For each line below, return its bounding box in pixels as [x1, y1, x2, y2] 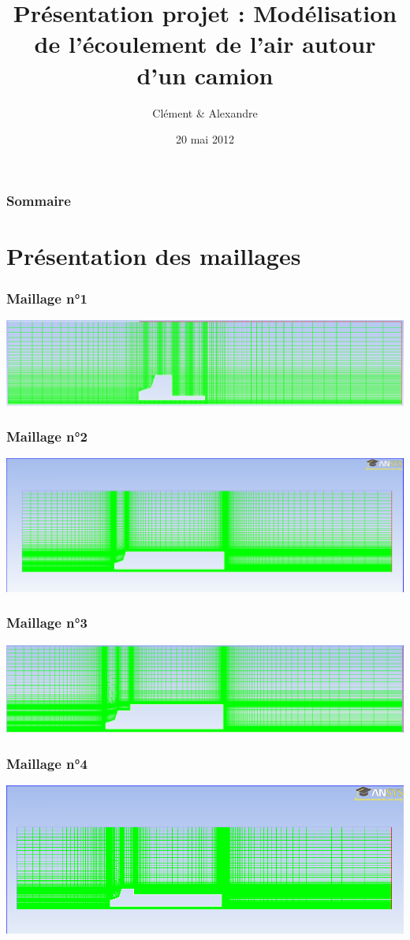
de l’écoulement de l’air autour [34, 28, 376, 60]
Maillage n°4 [6, 753, 88, 773]
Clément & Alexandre [152, 104, 258, 121]
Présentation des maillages [6, 239, 301, 271]
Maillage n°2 [6, 427, 88, 446]
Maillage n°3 [6, 613, 88, 632]
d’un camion [136, 58, 274, 91]
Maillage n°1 [6, 288, 88, 308]
